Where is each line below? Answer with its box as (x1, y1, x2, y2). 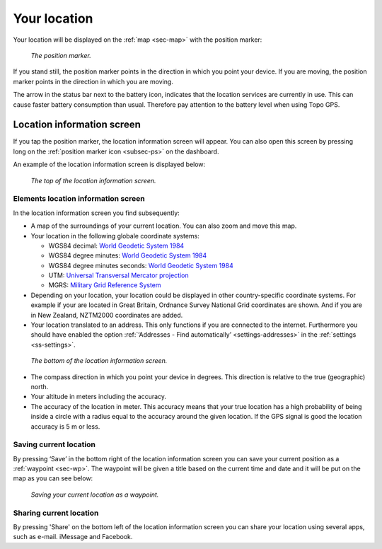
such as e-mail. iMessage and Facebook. (13, 533, 133, 541)
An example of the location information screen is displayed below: (13, 160, 206, 169)
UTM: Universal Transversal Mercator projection (48, 271, 189, 279)
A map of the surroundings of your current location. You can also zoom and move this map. (30, 221, 297, 230)
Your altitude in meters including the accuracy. (30, 393, 166, 401)
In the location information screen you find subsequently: (13, 209, 180, 217)
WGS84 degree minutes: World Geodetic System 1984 (48, 251, 207, 260)
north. (30, 382, 49, 391)
